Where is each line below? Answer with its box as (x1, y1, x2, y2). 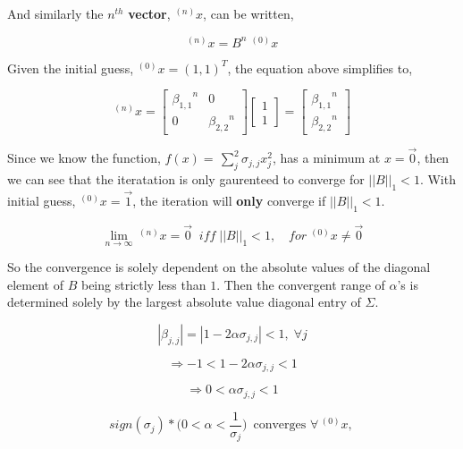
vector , (128, 4, 171, 22)
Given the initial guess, (7, 58, 134, 77)
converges (253, 419, 307, 432)
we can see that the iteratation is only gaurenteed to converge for (7, 169, 365, 188)
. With (419, 169, 456, 188)
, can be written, (203, 4, 294, 22)
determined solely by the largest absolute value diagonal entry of (7, 292, 361, 311)
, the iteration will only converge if (132, 191, 326, 209)
